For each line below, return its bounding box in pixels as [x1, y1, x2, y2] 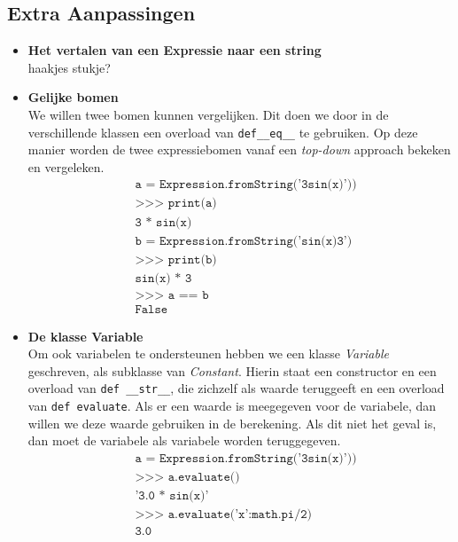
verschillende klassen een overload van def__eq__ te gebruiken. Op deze [27, 122, 418, 141]
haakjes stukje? [27, 58, 111, 76]
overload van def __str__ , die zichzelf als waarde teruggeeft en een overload [27, 379, 445, 397]
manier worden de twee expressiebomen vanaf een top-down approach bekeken [27, 140, 451, 159]
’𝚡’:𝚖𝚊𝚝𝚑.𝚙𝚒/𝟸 [235, 508, 307, 522]
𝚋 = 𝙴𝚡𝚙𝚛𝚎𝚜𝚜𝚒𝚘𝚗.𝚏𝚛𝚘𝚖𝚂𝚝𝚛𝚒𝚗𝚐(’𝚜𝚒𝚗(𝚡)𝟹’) [135, 234, 353, 247]
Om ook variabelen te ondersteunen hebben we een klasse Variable [27, 344, 389, 363]
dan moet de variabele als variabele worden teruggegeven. [27, 431, 341, 450]
